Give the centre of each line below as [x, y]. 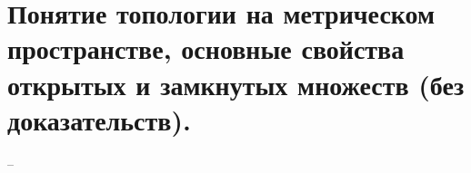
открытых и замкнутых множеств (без [236, 84]
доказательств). [99, 119]
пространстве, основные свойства [206, 48]
